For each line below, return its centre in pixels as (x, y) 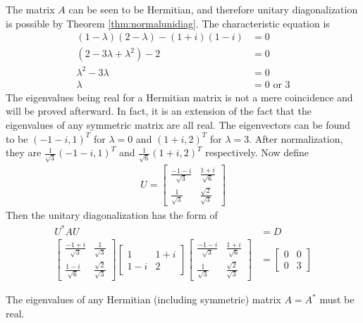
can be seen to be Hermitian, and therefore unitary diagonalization (213, 9)
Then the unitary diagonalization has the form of (112, 215)
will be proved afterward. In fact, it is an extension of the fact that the (159, 111)
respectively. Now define (257, 152)
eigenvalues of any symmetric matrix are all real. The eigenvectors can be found (178, 125)
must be (337, 299)
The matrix (30, 9)
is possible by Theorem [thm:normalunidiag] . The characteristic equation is (168, 23)
